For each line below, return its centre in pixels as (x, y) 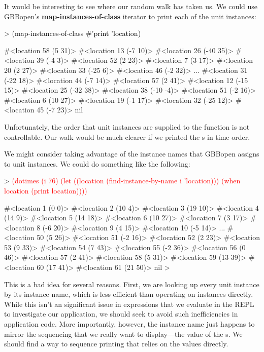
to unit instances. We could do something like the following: (97, 163)
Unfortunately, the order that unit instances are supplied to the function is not (127, 126)
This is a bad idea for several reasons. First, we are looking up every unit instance (132, 284)
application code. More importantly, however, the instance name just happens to (129, 324)
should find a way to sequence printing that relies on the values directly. (116, 344)
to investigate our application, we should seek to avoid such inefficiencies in (121, 314)
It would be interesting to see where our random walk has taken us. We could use (131, 6)
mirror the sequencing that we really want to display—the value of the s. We (123, 334)
